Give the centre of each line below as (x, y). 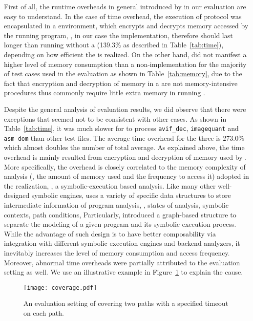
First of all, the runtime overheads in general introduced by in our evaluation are (125, 6)
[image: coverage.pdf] (60, 288)
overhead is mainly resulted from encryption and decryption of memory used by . (126, 157)
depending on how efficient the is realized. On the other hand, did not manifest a (125, 54)
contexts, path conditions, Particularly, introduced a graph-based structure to (120, 214)
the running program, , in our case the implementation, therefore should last (118, 35)
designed (17, 195)
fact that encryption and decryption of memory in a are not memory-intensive (121, 83)
